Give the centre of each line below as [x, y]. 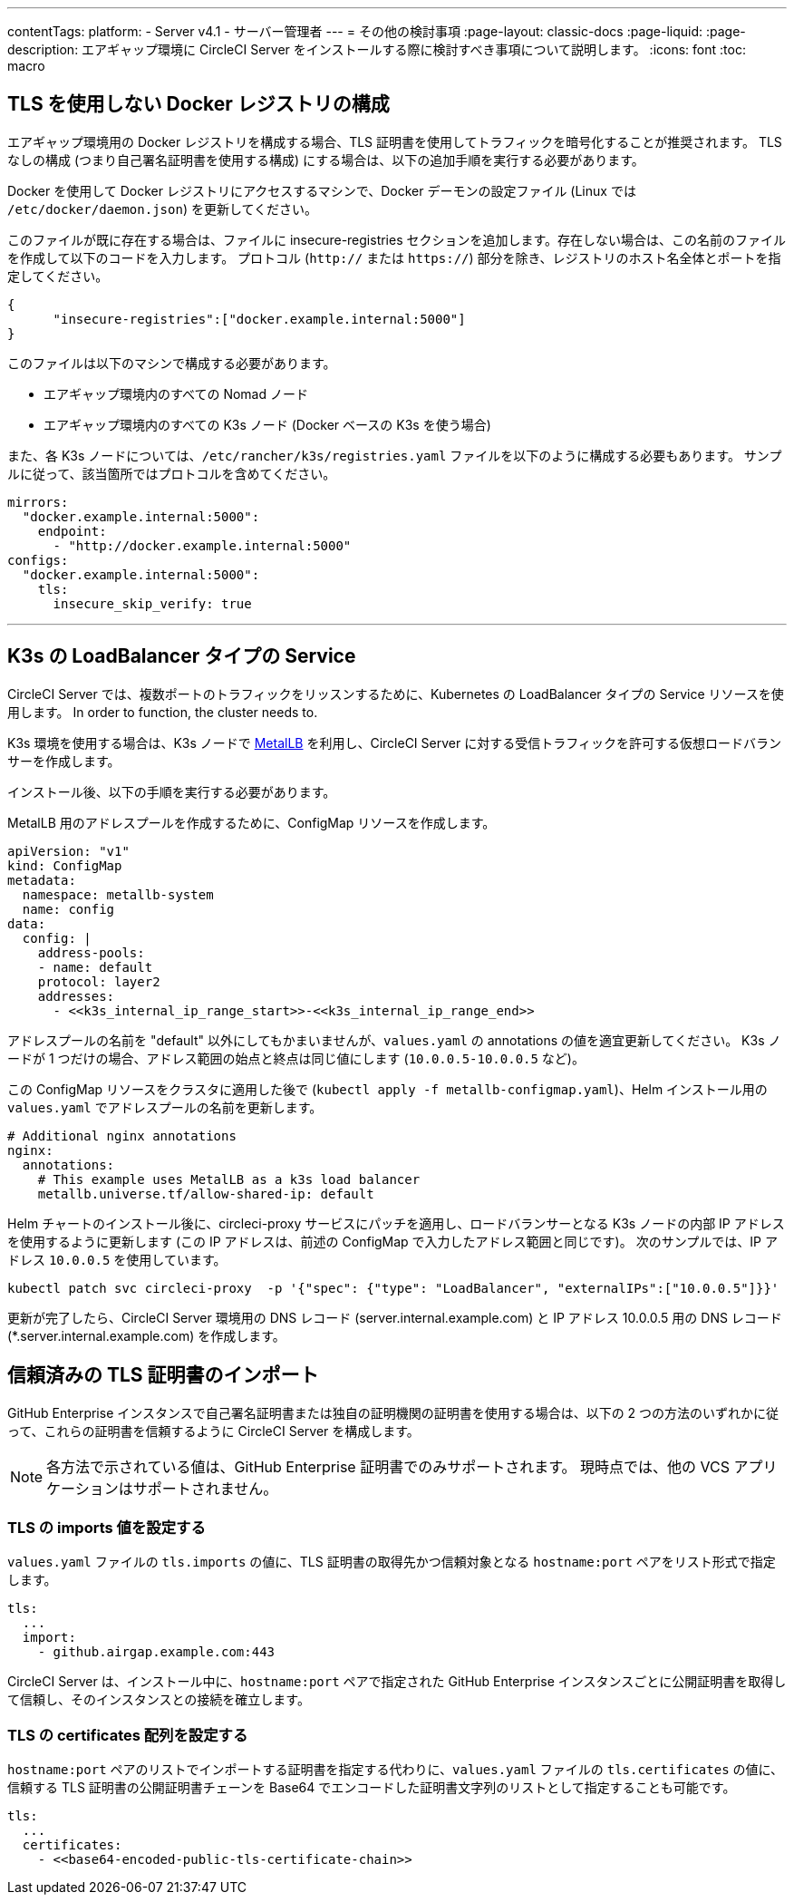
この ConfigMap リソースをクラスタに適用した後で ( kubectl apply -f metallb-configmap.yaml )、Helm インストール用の [387, 1089]
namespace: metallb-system [118, 894]
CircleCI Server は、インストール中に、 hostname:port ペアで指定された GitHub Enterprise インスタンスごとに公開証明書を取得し [397, 1682]
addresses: [76, 996]
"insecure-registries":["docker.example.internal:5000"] [259, 319]
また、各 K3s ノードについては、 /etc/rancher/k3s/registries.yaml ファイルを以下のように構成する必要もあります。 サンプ [395, 455]
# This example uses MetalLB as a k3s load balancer [229, 1179]
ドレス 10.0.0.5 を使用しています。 [117, 1259]
